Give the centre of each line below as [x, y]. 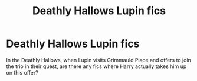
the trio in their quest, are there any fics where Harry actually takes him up [96, 66]
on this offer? [22, 72]
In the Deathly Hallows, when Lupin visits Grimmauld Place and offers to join [99, 60]
